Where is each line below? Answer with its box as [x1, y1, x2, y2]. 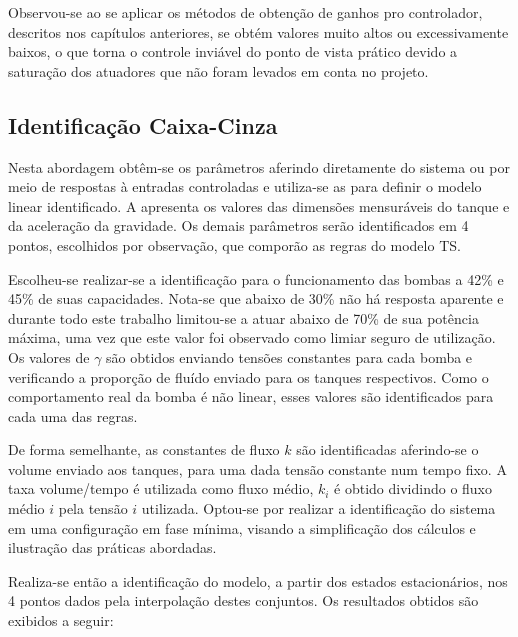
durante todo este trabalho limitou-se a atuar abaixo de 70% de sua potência [8, 307, 479, 328]
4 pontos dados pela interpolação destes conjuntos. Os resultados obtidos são [8, 590, 479, 611]
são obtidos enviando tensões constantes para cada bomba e [106, 346, 473, 367]
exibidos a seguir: [8, 610, 114, 631]
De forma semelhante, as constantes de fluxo [8, 439, 280, 460]
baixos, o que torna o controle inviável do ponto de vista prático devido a [8, 41, 458, 62]
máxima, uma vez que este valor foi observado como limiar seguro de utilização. [8, 327, 496, 348]
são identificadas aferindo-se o [296, 439, 479, 460]
